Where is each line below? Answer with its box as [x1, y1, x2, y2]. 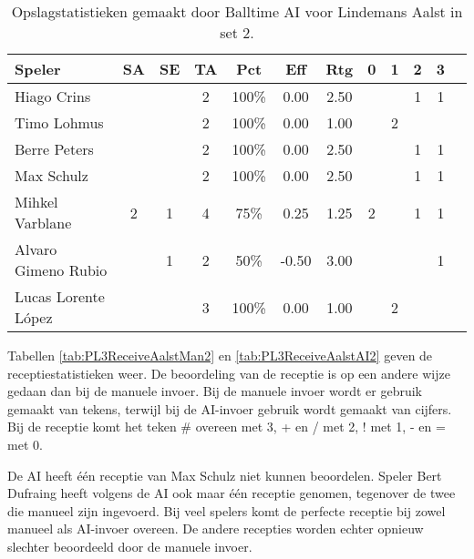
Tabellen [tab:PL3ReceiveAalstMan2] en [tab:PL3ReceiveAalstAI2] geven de [7, 346, 433, 364]
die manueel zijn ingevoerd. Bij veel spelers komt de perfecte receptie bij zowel [7, 501, 446, 520]
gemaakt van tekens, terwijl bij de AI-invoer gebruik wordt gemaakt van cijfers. [7, 399, 452, 418]
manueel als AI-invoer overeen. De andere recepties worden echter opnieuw [7, 519, 424, 538]
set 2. [220, 22, 254, 43]
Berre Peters [15, 138, 94, 159]
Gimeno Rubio [15, 259, 108, 280]
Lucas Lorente [15, 286, 105, 307]
